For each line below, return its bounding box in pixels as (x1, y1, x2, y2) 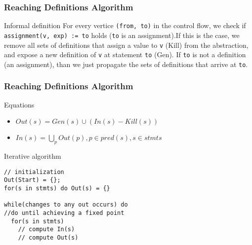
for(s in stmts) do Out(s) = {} (4, 185, 110, 192)
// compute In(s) (18, 226, 75, 233)
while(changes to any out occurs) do (4, 201, 128, 209)
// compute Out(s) (18, 234, 79, 241)
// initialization (4, 168, 64, 175)
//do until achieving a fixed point (4, 209, 125, 216)
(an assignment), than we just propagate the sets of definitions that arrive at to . (4, 59, 248, 69)
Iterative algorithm (4, 151, 61, 161)
